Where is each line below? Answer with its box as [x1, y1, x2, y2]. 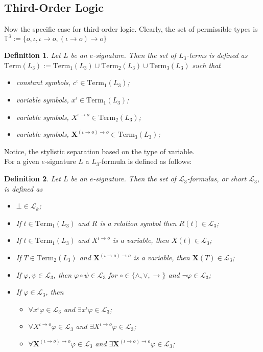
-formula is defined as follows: [99, 156, 192, 167]
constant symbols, [16, 77, 71, 88]
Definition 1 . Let [4, 50, 61, 60]
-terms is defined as [186, 50, 248, 60]
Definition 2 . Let [4, 173, 61, 184]
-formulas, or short [187, 173, 247, 184]
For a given [4, 156, 39, 167]
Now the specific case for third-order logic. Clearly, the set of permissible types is [4, 24, 258, 34]
